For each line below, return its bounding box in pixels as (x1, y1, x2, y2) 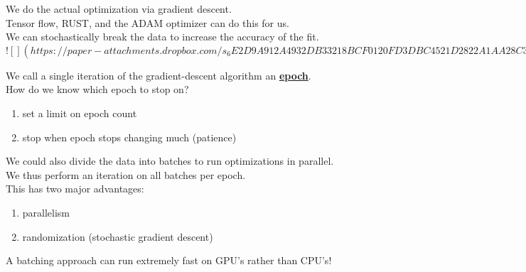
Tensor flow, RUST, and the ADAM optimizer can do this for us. (6, 15, 289, 30)
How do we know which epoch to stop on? (6, 82, 189, 97)
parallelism (22, 205, 70, 219)
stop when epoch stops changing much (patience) (22, 129, 237, 144)
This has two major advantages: (6, 181, 144, 196)
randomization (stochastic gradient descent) (22, 229, 213, 244)
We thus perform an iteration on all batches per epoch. (6, 167, 246, 182)
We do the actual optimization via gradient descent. (6, 1, 232, 16)
